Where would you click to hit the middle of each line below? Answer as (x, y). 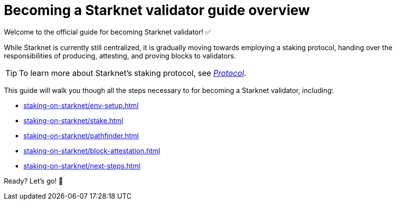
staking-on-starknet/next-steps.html (82, 166)
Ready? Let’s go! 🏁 (34, 181)
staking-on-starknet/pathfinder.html (81, 135)
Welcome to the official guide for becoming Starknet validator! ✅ (108, 32)
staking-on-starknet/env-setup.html (81, 105)
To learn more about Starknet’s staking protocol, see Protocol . (133, 73)
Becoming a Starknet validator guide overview (157, 10)
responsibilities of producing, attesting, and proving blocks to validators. (120, 56)
